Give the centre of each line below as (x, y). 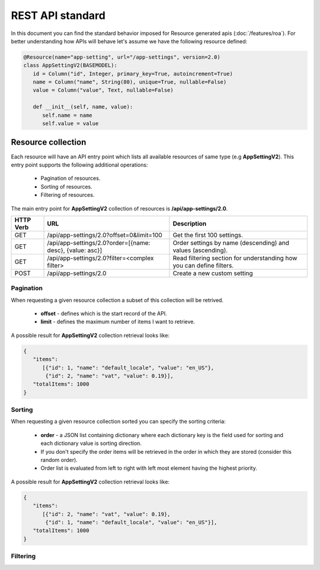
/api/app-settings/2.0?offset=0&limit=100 (105, 235)
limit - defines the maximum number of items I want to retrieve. (118, 322)
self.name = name (68, 115)
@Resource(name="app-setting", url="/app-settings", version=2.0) (122, 57)
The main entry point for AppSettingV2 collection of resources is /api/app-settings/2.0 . (119, 208)
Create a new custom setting (213, 273)
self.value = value (71, 124)
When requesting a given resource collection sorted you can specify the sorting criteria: (119, 422)
